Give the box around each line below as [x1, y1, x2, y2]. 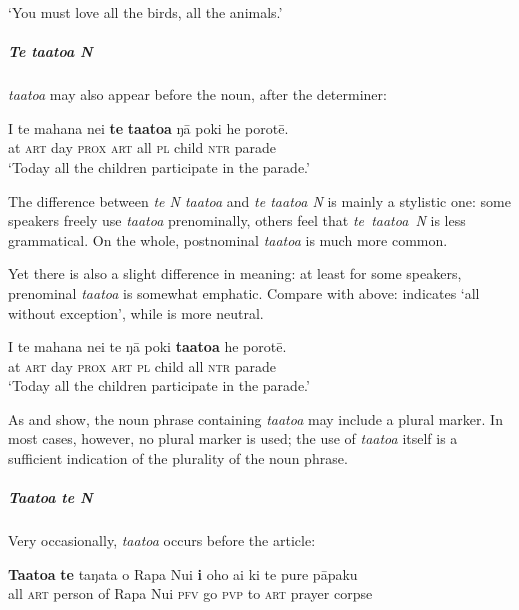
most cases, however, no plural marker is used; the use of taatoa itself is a [8, 428, 458, 449]
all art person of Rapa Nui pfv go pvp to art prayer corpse [8, 583, 373, 604]
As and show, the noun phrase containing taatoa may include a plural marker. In [8, 408, 503, 429]
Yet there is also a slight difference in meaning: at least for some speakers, [8, 263, 462, 284]
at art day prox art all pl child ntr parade [8, 137, 276, 158]
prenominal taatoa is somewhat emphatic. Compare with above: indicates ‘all [8, 282, 480, 303]
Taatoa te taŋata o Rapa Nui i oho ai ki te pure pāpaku [8, 563, 358, 584]
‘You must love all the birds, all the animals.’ [8, 2, 283, 22]
